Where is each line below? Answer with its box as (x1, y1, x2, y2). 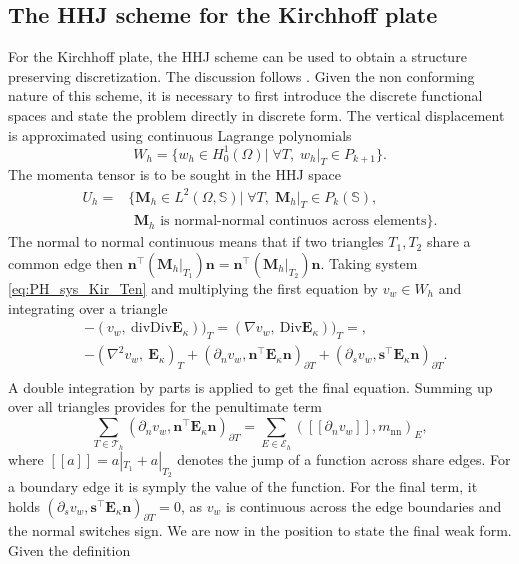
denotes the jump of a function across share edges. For (177, 448, 511, 469)
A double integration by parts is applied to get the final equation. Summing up (8, 376, 493, 397)
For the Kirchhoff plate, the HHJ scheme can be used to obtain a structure (8, 46, 467, 67)
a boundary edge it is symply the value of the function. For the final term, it (8, 476, 478, 497)
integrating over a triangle (8, 297, 168, 318)
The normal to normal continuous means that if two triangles (8, 231, 384, 252)
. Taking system (320, 253, 418, 274)
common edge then (8, 253, 124, 274)
